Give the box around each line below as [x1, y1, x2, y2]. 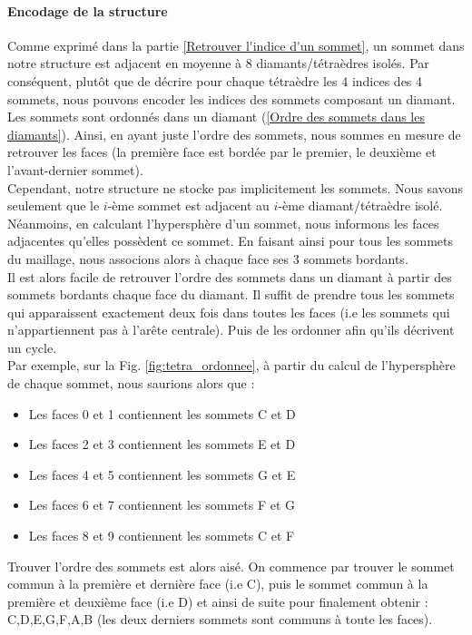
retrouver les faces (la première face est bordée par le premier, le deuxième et [7, 142, 437, 161]
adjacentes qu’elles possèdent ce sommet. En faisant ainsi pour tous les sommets [7, 231, 454, 250]
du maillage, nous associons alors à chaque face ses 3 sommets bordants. [7, 249, 408, 268]
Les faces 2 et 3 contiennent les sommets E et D [28, 435, 296, 454]
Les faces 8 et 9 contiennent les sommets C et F [28, 526, 295, 545]
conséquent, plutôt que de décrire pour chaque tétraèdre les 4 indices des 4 [7, 71, 423, 90]
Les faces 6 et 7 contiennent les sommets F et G [28, 495, 296, 514]
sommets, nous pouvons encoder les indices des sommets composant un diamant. [7, 89, 456, 108]
